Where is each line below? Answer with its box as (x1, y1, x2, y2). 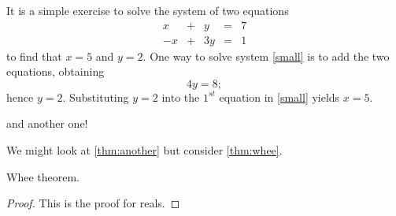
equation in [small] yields (219, 88, 340, 105)
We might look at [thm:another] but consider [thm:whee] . (6, 142, 283, 158)
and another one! (6, 115, 88, 132)
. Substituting (62, 88, 129, 105)
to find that (6, 47, 62, 64)
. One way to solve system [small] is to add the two (142, 47, 390, 64)
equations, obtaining (6, 63, 105, 80)
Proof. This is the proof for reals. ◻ (6, 195, 180, 211)
